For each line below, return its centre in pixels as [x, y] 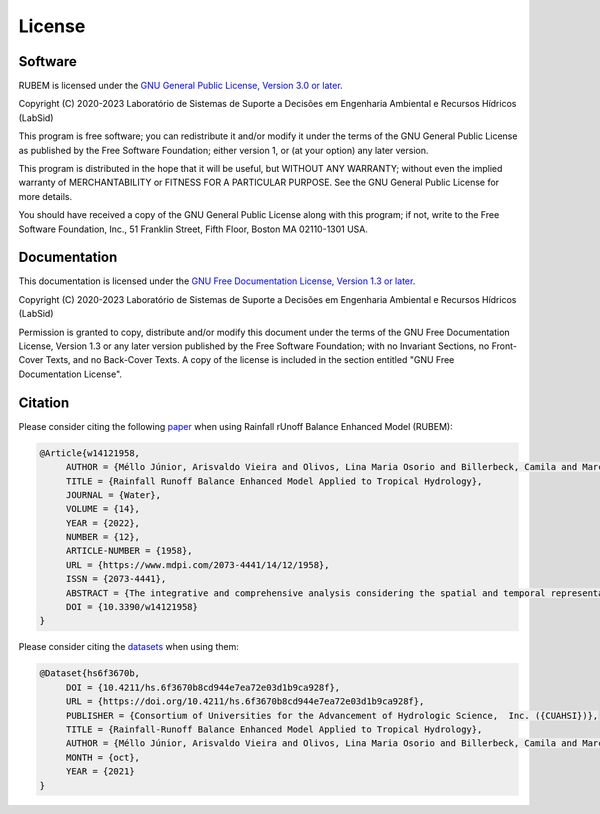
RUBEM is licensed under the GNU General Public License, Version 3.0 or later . [181, 86]
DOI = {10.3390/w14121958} [132, 607]
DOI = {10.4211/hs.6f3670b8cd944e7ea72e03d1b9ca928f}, [203, 687]
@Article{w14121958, [89, 453]
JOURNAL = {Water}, [113, 494]
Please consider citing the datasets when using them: [129, 647]
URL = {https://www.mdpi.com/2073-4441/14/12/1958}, [197, 564]
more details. [45, 196]
